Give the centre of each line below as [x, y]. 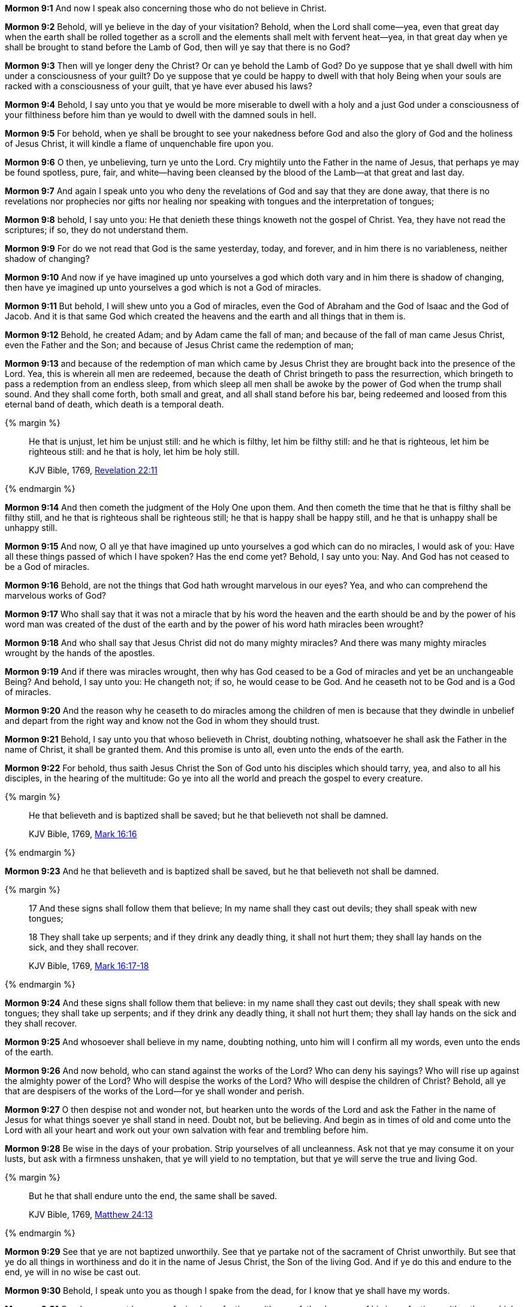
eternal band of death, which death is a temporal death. [114, 404]
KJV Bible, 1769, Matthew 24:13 [91, 1214]
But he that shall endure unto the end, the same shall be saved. [153, 1196]
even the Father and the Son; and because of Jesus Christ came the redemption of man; [179, 345]
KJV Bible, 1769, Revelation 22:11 [93, 470]
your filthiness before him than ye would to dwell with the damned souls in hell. [161, 115]
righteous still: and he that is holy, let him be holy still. [134, 452]
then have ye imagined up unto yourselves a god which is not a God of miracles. [163, 287]
